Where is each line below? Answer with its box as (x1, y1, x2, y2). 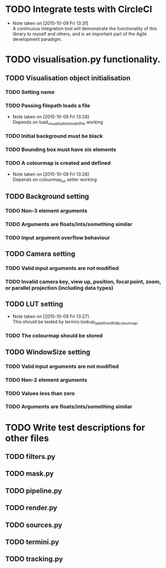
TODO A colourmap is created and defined (5, 160, 111, 167)
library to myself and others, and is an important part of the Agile (12, 31, 147, 37)
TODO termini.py (5, 538, 59, 546)
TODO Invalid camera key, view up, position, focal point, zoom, (5, 278, 161, 285)
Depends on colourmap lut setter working (12, 176, 97, 184)
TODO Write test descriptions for (5, 422, 145, 433)
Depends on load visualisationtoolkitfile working (12, 119, 103, 126)
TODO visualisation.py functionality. (5, 54, 161, 65)
